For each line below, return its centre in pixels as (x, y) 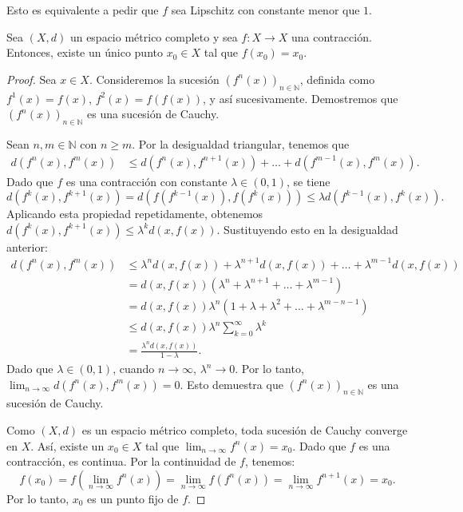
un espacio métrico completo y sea (154, 36)
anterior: (27, 246)
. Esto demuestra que (231, 384)
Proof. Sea (32, 79)
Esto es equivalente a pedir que (83, 10)
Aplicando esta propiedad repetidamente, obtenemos (135, 214)
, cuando (134, 369)
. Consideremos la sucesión (154, 79)
